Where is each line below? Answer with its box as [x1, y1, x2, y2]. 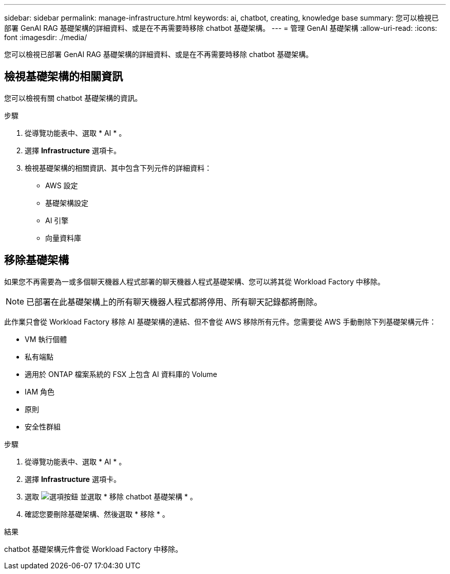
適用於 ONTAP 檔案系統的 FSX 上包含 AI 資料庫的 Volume [25, 369, 217, 379]
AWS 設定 [45, 181, 78, 190]
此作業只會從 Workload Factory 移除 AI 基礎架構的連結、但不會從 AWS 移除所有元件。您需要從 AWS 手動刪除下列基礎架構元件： [4, 317, 437, 326]
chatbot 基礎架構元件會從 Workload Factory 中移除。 [4, 544, 182, 553]
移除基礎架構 [4, 254, 69, 267]
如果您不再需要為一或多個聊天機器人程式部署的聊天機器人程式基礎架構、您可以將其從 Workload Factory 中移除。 [4, 277, 385, 286]
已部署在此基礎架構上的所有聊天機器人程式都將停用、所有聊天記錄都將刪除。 [26, 296, 323, 307]
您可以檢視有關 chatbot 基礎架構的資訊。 [4, 93, 142, 102]
